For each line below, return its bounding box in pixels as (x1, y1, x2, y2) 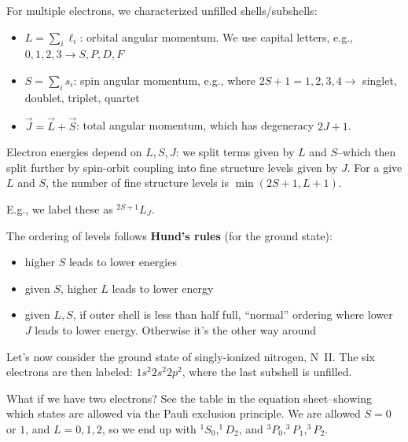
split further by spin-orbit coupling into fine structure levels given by (6, 159, 338, 175)
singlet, (362, 71, 397, 88)
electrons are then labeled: (6, 363, 133, 380)
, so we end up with (101, 420, 197, 437)
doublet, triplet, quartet (24, 89, 140, 105)
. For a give (347, 159, 402, 175)
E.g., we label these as (6, 200, 113, 217)
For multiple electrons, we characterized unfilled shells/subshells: (6, 2, 318, 18)
